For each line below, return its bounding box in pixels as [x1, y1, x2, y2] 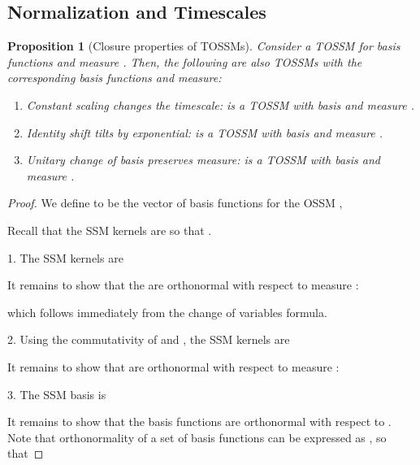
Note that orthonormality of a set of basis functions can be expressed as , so [7, 428, 387, 445]
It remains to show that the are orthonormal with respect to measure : [7, 276, 359, 293]
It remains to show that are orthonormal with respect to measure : [7, 358, 340, 375]
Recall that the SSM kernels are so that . [7, 221, 212, 238]
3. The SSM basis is [7, 385, 106, 402]
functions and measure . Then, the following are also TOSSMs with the [7, 53, 362, 70]
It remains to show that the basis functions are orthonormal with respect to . [7, 413, 392, 430]
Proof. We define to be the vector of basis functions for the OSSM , [7, 194, 343, 211]
